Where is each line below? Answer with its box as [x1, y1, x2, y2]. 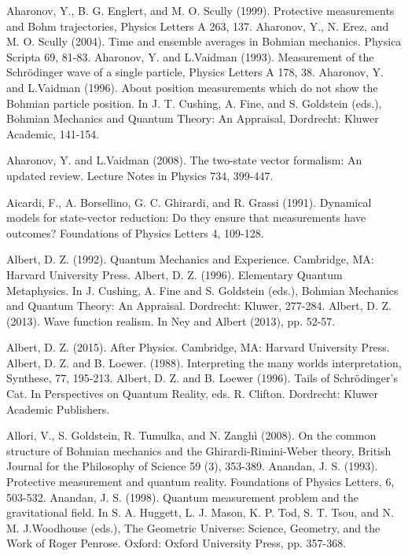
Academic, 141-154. [6, 125, 100, 142]
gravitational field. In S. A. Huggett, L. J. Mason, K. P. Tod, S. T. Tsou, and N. [6, 504, 394, 521]
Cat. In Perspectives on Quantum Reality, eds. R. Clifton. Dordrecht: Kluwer [6, 385, 378, 402]
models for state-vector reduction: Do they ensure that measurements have [6, 209, 366, 226]
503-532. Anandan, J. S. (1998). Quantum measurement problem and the [6, 488, 358, 505]
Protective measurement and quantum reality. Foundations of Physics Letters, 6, [6, 473, 395, 490]
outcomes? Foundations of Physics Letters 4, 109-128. [6, 224, 264, 241]
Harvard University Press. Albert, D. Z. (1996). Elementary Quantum [6, 266, 343, 282]
